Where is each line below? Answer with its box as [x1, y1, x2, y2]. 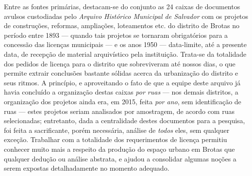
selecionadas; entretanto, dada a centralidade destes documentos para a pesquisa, [4, 115, 245, 126]
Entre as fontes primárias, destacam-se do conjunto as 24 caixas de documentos [4, 1, 240, 11]
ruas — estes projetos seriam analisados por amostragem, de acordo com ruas [4, 106, 235, 116]
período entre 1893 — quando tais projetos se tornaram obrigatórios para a [4, 30, 228, 40]
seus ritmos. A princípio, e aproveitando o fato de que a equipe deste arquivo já [4, 77, 241, 87]
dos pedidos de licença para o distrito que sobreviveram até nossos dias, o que [4, 58, 235, 68]
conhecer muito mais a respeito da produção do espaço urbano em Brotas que [4, 144, 235, 154]
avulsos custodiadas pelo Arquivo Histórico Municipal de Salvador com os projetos [4, 11, 249, 21]
